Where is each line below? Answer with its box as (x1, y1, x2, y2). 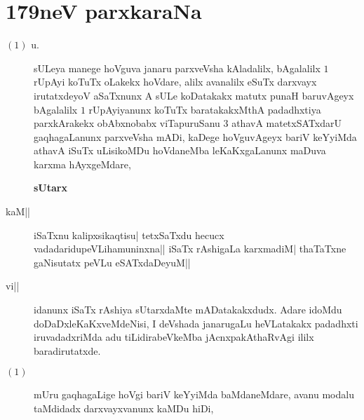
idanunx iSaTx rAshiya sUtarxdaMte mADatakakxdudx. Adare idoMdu (34, 302, 342, 317)
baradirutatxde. (34, 343, 101, 358)
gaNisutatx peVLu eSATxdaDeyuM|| (34, 255, 191, 269)
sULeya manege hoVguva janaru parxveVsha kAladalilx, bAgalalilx (34, 60, 321, 75)
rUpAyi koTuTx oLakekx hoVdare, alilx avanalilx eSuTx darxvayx (34, 74, 317, 89)
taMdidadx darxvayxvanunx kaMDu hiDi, (34, 401, 214, 415)
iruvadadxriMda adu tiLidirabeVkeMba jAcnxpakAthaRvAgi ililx (34, 330, 314, 344)
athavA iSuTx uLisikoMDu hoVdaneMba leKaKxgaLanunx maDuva (34, 143, 326, 158)
